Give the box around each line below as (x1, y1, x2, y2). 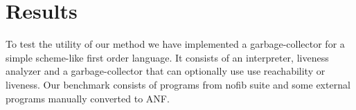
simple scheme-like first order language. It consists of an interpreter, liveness (6, 50, 329, 64)
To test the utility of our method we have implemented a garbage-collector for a (6, 37, 345, 51)
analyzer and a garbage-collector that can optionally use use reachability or (6, 64, 326, 78)
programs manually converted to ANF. (6, 91, 170, 105)
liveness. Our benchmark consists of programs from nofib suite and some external (6, 77, 350, 91)
